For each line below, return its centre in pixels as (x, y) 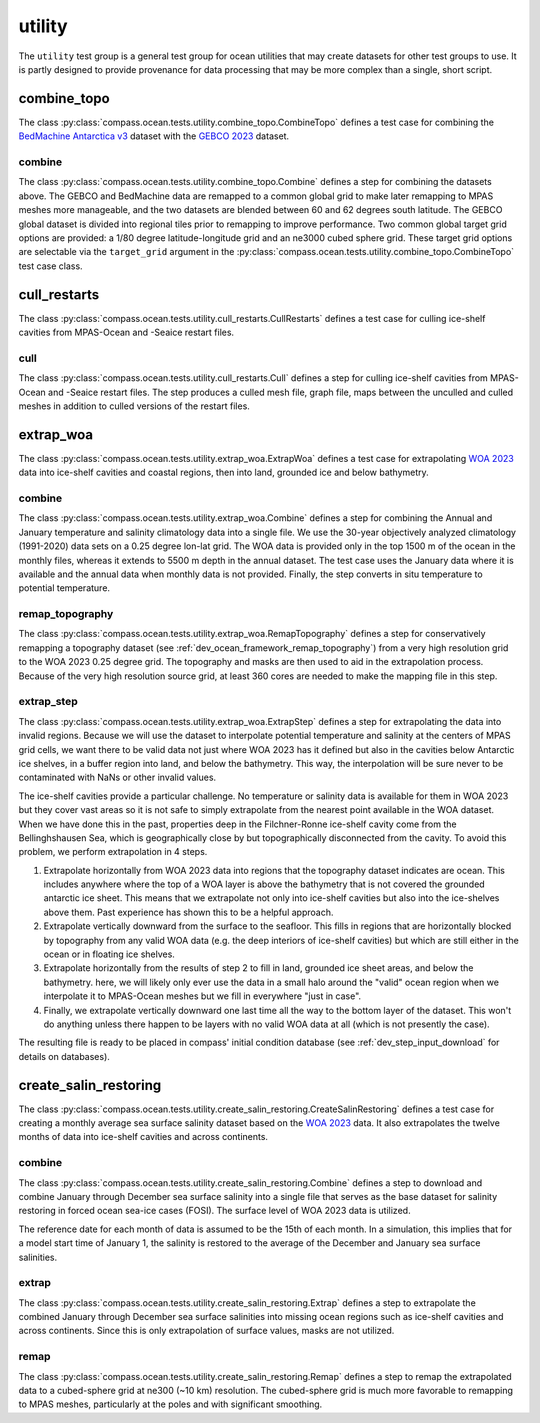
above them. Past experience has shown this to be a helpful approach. (188, 912)
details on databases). (64, 1056)
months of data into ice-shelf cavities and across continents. (143, 1137)
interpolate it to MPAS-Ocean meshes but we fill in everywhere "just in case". (202, 996)
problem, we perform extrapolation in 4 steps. (113, 852)
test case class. (51, 266)
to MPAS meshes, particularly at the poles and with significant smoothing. (170, 1404)
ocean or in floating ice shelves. (109, 954)
